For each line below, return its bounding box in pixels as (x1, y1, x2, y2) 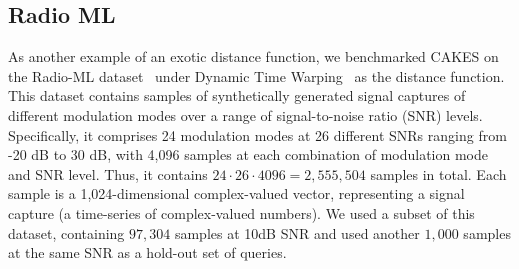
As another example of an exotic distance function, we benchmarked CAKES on (8, 46, 499, 67)
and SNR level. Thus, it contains (8, 163, 208, 184)
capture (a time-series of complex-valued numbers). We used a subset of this (8, 202, 475, 223)
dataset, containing (8, 222, 125, 243)
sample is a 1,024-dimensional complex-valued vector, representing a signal (8, 183, 465, 204)
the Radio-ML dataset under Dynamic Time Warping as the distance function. (8, 65, 505, 86)
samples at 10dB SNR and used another (174, 222, 420, 243)
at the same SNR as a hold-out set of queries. (8, 242, 287, 263)
